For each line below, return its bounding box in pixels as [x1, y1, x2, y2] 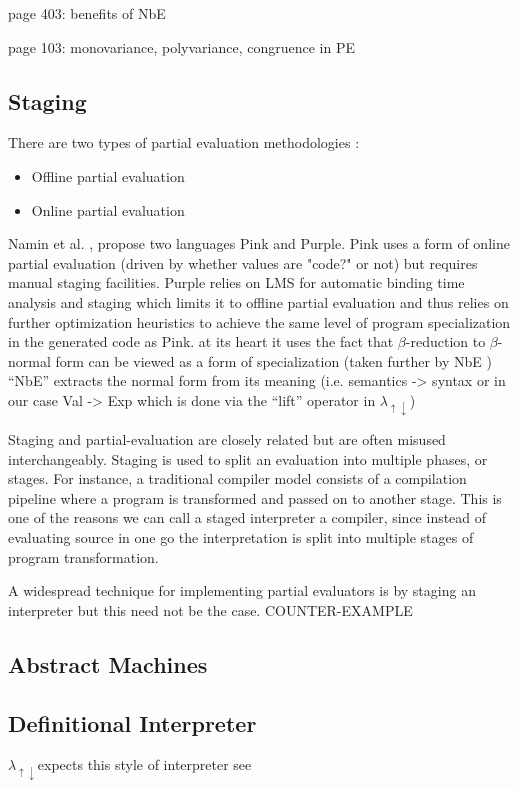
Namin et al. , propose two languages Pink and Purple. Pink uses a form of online [8, 233, 510, 254]
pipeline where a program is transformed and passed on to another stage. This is [8, 487, 502, 508]
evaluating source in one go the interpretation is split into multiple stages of [8, 527, 474, 548]
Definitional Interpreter [8, 707, 257, 738]
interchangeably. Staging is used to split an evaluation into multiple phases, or [8, 448, 488, 469]
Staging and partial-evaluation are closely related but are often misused [8, 429, 446, 450]
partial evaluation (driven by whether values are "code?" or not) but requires [8, 252, 478, 273]
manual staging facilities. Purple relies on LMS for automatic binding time [8, 272, 465, 293]
